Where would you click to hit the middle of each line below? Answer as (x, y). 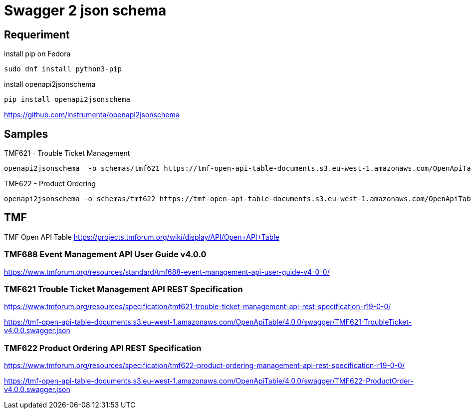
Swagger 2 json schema (85, 10)
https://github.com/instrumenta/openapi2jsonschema (92, 115)
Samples (26, 134)
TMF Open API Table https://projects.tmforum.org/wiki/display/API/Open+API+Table (142, 237)
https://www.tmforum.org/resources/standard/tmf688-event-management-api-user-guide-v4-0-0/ (167, 272)
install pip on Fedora (37, 54)
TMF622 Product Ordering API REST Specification (103, 348)
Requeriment (37, 34)
